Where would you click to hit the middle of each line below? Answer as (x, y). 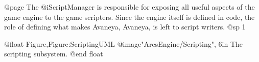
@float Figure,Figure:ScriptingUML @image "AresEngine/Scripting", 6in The (124, 43)
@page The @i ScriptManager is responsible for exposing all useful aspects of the (129, 7)
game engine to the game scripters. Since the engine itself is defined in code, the (129, 17)
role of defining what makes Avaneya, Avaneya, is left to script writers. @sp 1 (125, 27)
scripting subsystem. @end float (54, 54)
